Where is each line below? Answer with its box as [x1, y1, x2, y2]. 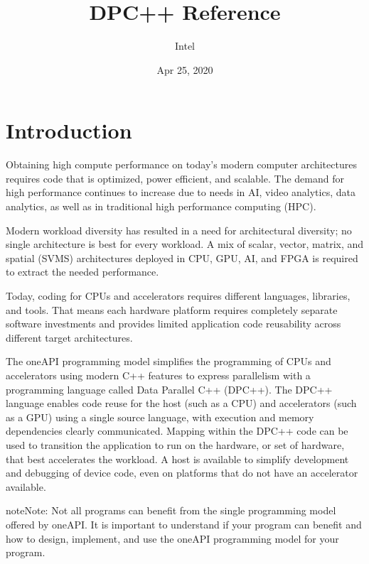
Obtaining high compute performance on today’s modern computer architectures [6, 157, 357, 172]
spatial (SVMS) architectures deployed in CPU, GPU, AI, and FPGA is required [6, 250, 358, 265]
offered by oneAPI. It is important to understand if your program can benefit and [6, 516, 362, 531]
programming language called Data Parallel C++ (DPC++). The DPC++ [6, 381, 333, 396]
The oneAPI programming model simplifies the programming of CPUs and [6, 354, 331, 369]
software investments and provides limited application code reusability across [6, 316, 341, 331]
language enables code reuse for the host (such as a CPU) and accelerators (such [6, 396, 357, 411]
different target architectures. [6, 330, 133, 345]
